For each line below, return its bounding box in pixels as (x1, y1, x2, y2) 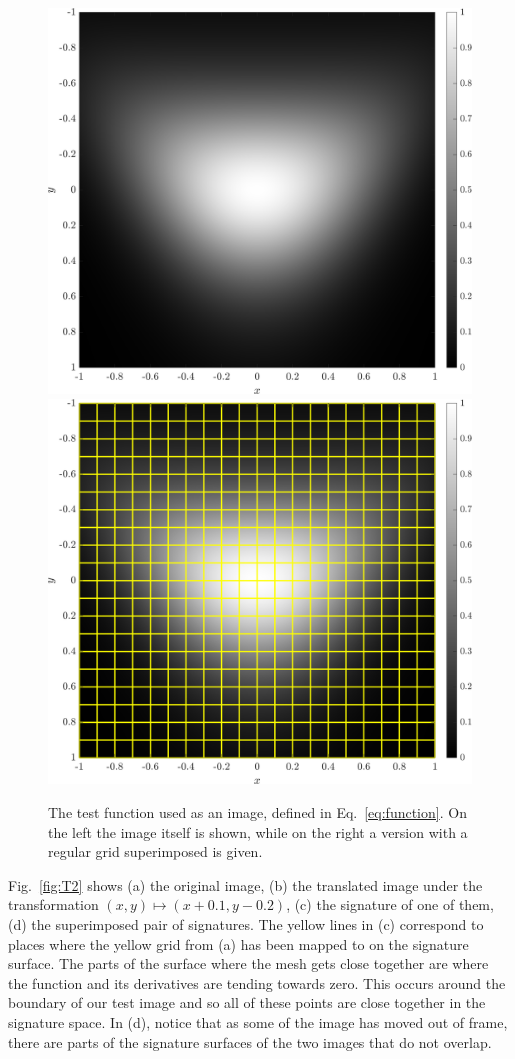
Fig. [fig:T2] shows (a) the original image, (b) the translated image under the (8, 874, 483, 895)
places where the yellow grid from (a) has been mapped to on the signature (8, 933, 469, 954)
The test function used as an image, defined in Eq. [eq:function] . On (48, 802, 467, 822)
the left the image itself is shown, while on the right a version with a (48, 821, 468, 842)
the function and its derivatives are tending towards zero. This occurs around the (8, 972, 506, 993)
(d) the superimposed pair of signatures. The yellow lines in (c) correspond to (8, 913, 484, 934)
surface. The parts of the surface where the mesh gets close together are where (8, 953, 489, 974)
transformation (8, 894, 99, 915)
